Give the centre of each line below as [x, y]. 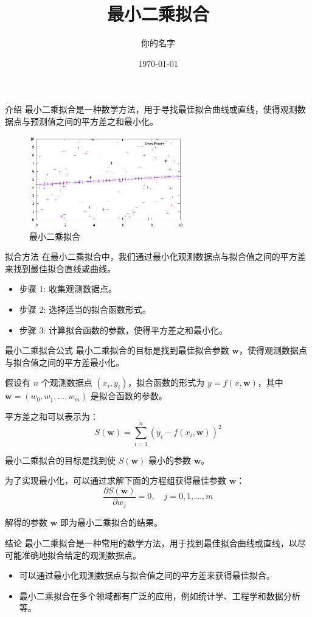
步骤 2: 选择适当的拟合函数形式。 [85, 309]
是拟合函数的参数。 [129, 396]
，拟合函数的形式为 [166, 382]
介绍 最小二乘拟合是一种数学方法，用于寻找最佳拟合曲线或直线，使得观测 [151, 109]
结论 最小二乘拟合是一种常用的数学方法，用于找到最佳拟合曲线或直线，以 [151, 542]
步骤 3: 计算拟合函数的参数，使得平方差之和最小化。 [123, 329]
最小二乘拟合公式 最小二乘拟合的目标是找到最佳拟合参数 [117, 350]
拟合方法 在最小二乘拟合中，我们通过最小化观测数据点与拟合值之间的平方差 [155, 256]
